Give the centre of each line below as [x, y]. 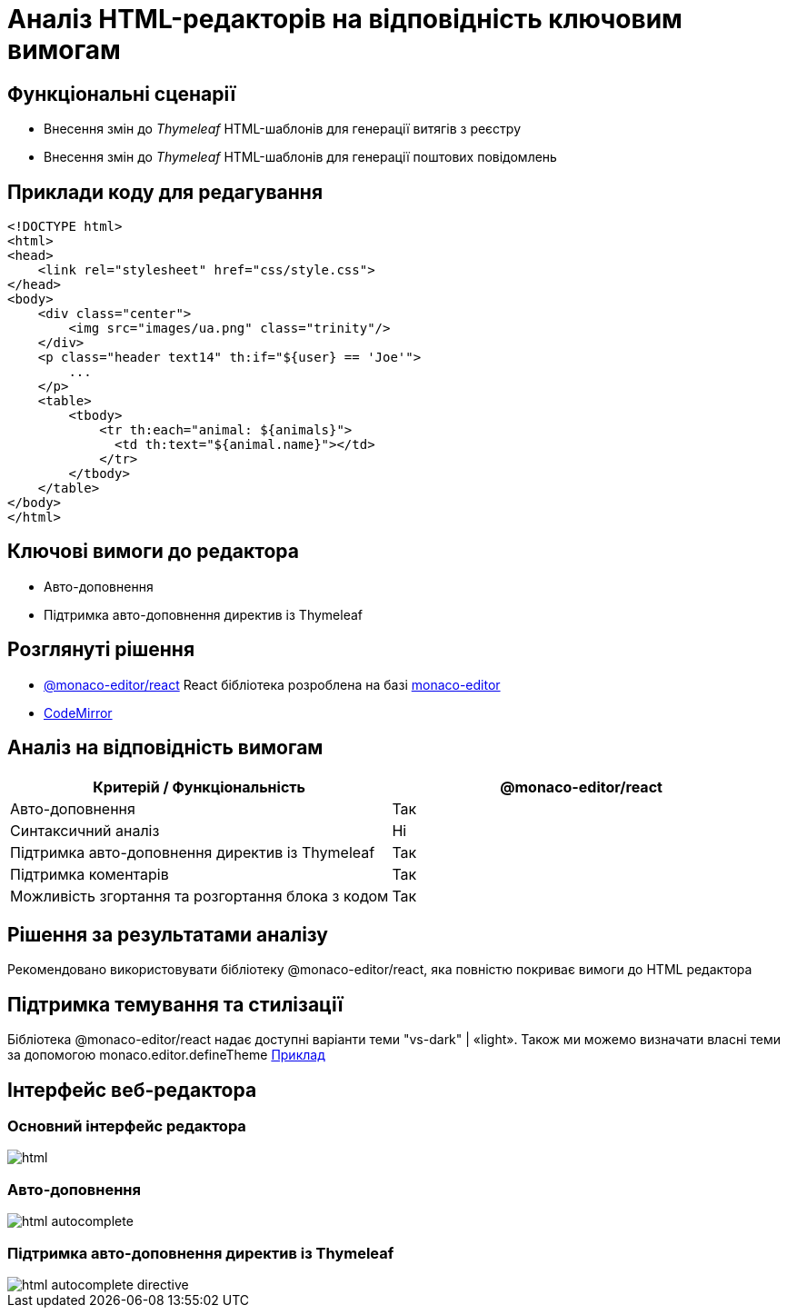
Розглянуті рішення [101, 650]
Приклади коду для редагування [165, 192]
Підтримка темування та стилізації [175, 1004]
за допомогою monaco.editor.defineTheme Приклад [166, 1055]
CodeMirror [78, 712]
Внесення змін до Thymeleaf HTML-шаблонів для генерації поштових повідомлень [300, 157]
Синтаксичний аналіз [85, 830]
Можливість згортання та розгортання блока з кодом [199, 896]
